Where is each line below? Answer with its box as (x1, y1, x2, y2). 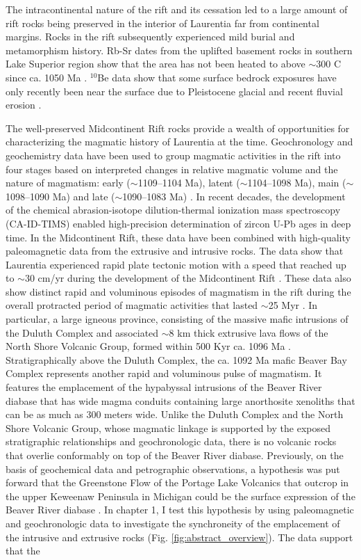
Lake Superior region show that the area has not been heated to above (6, 56, 305, 71)
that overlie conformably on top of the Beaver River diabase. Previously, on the (6, 448, 344, 462)
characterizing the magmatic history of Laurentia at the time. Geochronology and (6, 134, 353, 149)
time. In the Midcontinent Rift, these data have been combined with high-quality (6, 230, 351, 244)
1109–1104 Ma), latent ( (137, 175, 240, 190)
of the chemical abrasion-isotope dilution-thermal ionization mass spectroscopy (6, 202, 341, 217)
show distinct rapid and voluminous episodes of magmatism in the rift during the (6, 284, 351, 298)
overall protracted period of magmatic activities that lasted (6, 298, 258, 312)
